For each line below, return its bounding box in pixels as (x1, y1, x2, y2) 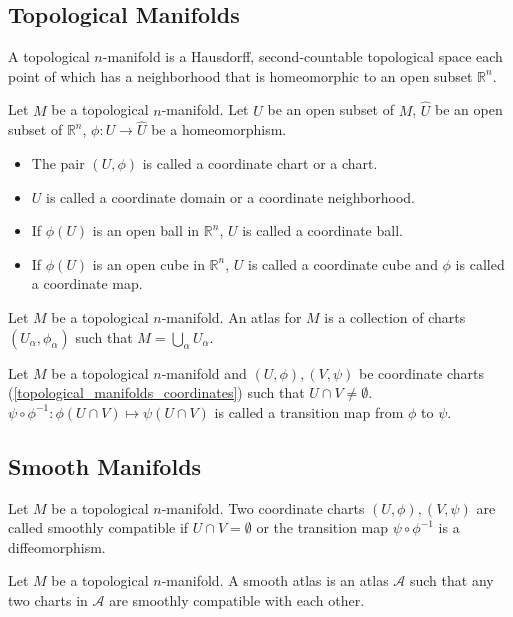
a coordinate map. (31, 273, 143, 294)
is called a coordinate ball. (242, 220, 403, 241)
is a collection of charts (324, 306, 466, 327)
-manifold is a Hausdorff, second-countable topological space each (102, 46, 503, 67)
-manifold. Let (161, 99, 249, 120)
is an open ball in (92, 220, 200, 241)
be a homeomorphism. (151, 119, 287, 140)
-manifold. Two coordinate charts (161, 497, 365, 518)
